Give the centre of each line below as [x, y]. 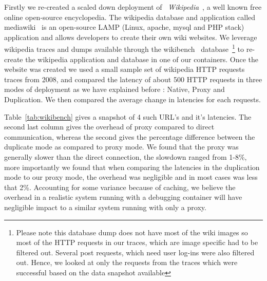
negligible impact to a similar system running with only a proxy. [105, 207]
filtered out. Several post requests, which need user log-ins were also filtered [135, 252]
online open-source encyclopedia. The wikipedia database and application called [130, 17]
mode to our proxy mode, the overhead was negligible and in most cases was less [131, 177]
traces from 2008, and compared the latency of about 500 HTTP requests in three [133, 79]
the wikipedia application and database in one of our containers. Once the [142, 59]
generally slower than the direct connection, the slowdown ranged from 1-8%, [126, 156]
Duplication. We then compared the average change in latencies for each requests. [132, 99]
